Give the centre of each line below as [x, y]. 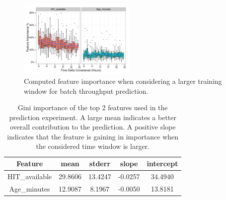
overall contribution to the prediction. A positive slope [93, 127]
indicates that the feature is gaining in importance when [93, 136]
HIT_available [30, 176]
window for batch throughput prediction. [86, 91]
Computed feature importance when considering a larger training [123, 81]
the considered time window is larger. [93, 146]
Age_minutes [30, 188]
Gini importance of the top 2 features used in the [93, 107]
